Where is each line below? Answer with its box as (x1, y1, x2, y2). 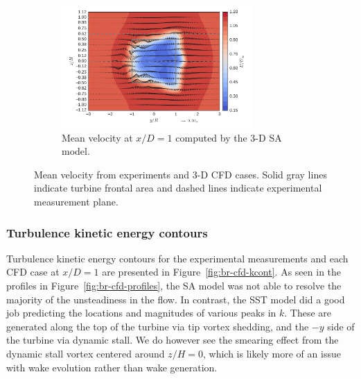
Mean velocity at (62, 130, 133, 144)
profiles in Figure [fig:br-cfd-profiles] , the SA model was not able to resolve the (6, 278, 342, 292)
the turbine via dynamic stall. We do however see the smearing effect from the (6, 332, 339, 347)
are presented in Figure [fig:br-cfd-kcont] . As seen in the (102, 264, 342, 279)
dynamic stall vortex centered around (6, 346, 165, 360)
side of (327, 319, 355, 333)
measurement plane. (34, 194, 118, 208)
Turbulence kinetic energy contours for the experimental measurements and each (6, 251, 349, 265)
